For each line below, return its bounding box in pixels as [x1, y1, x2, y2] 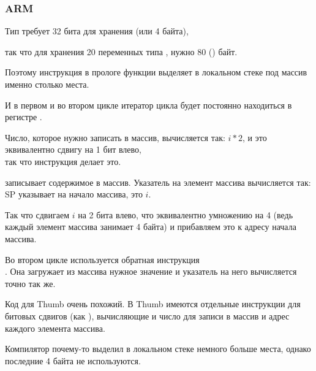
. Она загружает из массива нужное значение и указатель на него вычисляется [5, 265, 297, 278]
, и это [243, 131, 267, 143]
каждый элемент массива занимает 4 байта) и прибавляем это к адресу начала [5, 220, 296, 233]
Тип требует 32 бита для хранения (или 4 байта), [5, 25, 189, 37]
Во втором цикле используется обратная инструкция [5, 253, 200, 266]
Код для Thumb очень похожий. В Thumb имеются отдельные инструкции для [5, 297, 301, 310]
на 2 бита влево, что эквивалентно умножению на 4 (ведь [78, 208, 293, 221]
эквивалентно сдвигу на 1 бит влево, [5, 143, 141, 156]
